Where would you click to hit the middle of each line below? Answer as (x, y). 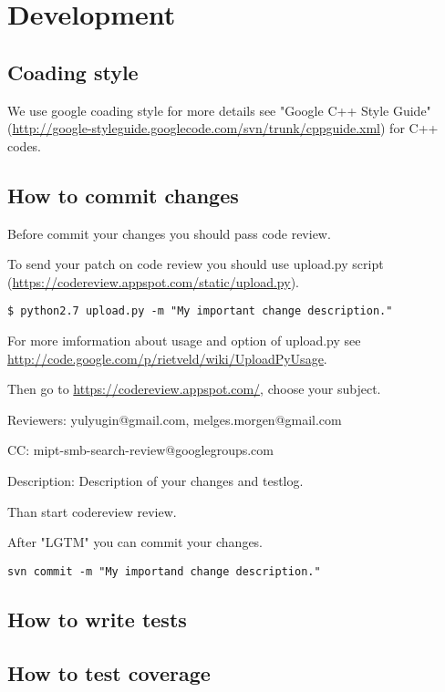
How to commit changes (123, 195)
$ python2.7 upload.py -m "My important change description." (200, 311)
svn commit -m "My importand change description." (164, 571)
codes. (25, 145)
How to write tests (97, 619)
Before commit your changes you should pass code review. (169, 233)
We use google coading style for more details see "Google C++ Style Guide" (219, 110)
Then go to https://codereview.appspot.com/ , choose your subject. (194, 389)
